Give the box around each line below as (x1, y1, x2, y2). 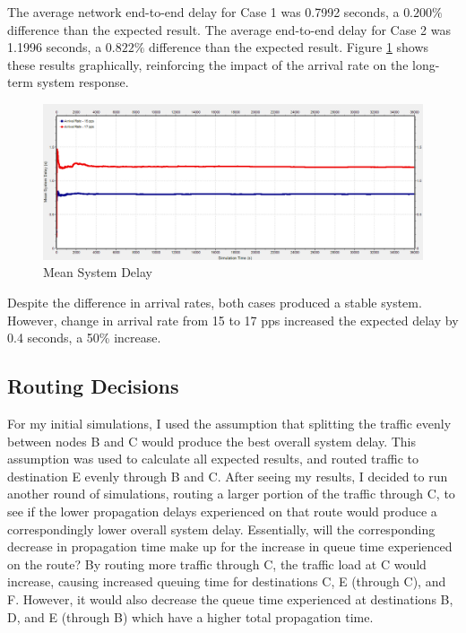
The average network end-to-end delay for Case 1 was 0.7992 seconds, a (7, 3, 400, 21)
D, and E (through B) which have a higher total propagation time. (7, 607, 374, 626)
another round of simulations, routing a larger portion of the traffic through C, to (7, 484, 455, 503)
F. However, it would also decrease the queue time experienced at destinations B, (7, 589, 453, 608)
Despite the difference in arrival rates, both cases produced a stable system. (7, 293, 422, 312)
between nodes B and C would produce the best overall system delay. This (7, 431, 417, 450)
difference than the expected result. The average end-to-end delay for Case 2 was (7, 20, 451, 39)
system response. (37, 73, 129, 91)
